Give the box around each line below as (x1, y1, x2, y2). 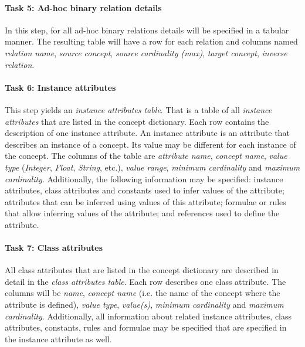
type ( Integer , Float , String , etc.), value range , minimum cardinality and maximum (5, 161, 300, 173)
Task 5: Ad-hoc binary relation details (5, 1, 162, 13)
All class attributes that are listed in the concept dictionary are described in (5, 264, 279, 276)
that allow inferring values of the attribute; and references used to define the (5, 207, 280, 219)
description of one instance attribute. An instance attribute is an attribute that (5, 127, 290, 139)
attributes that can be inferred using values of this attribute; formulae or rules (5, 195, 286, 207)
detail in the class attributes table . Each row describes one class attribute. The (5, 275, 286, 287)
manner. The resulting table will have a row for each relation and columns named (5, 35, 298, 47)
